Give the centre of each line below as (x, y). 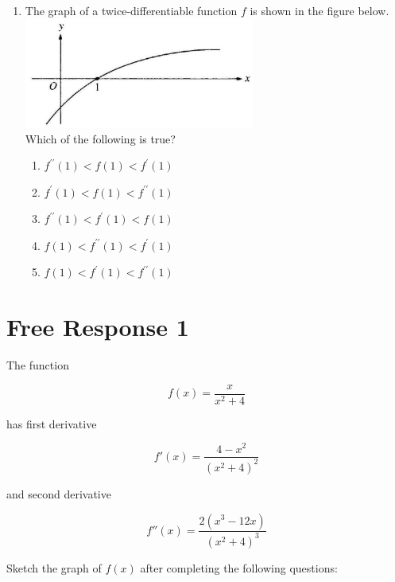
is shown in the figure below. (319, 10)
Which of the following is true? (100, 138)
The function (38, 365)
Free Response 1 (98, 327)
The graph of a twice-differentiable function (131, 10)
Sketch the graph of (54, 567)
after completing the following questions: (239, 567)
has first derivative (52, 423)
